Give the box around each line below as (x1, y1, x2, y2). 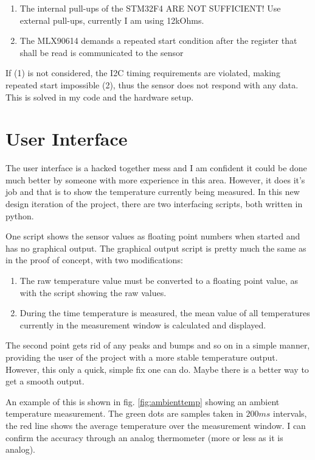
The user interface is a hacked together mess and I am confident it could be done (5, 161, 307, 174)
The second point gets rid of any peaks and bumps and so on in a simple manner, (5, 339, 310, 352)
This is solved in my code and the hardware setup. (5, 90, 194, 103)
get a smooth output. (5, 375, 85, 387)
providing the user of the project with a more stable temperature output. (5, 351, 278, 363)
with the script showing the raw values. (19, 286, 167, 299)
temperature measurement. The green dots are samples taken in (5, 407, 243, 420)
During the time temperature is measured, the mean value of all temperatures (19, 306, 310, 319)
